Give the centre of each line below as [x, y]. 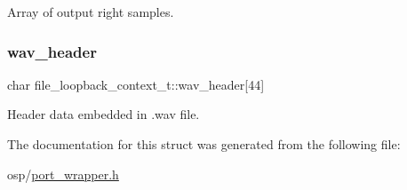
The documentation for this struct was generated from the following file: [204, 144]
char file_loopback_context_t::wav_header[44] [136, 84]
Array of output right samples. [91, 12]
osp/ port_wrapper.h [63, 174]
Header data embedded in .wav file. [104, 114]
